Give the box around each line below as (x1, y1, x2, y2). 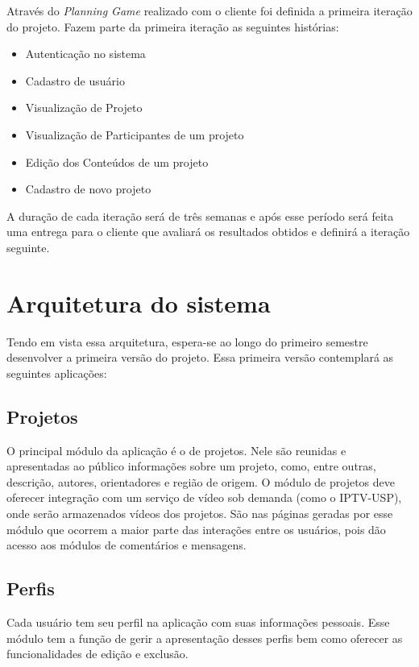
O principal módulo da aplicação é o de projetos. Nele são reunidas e (6, 441, 346, 458)
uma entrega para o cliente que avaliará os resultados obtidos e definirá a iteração (6, 223, 410, 240)
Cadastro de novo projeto (25, 180, 151, 197)
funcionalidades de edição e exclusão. (6, 645, 189, 662)
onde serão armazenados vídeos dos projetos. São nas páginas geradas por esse (6, 505, 393, 522)
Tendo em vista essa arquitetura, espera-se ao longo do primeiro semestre (6, 333, 368, 350)
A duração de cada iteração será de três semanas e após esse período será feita (6, 207, 394, 224)
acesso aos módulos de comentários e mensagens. (6, 536, 247, 553)
